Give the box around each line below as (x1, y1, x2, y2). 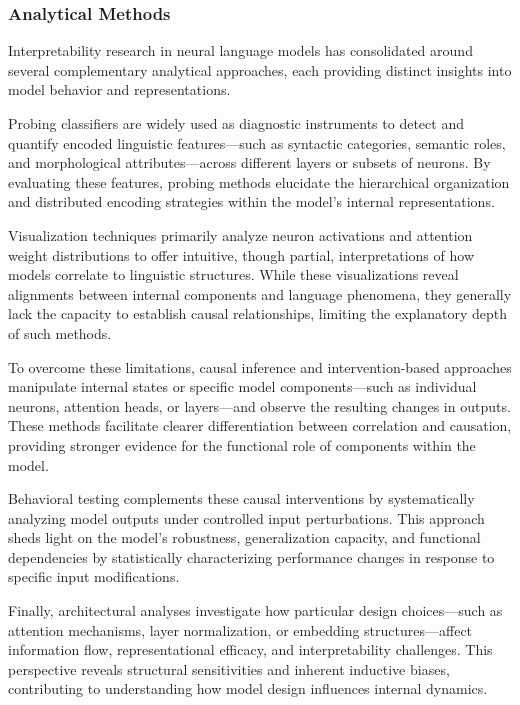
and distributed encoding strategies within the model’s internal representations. (8, 191, 495, 212)
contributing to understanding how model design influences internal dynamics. (8, 678, 488, 699)
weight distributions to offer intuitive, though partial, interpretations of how (8, 244, 474, 265)
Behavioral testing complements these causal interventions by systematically (8, 488, 475, 509)
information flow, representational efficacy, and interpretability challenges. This (8, 639, 493, 660)
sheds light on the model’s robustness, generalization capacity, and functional (8, 527, 481, 548)
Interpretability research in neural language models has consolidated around (8, 40, 473, 61)
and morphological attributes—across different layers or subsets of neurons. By (8, 152, 491, 173)
